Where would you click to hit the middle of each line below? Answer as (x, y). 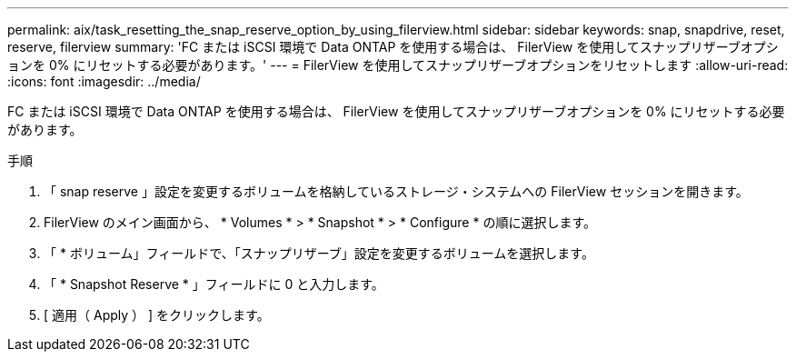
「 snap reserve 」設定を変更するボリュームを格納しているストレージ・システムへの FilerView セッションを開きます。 (396, 191)
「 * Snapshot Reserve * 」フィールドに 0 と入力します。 (214, 284)
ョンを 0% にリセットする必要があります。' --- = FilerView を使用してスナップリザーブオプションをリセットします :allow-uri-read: (398, 65)
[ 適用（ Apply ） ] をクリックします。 (157, 315)
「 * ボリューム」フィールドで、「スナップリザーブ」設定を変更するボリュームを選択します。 (319, 253)
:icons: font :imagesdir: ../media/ (104, 81)
